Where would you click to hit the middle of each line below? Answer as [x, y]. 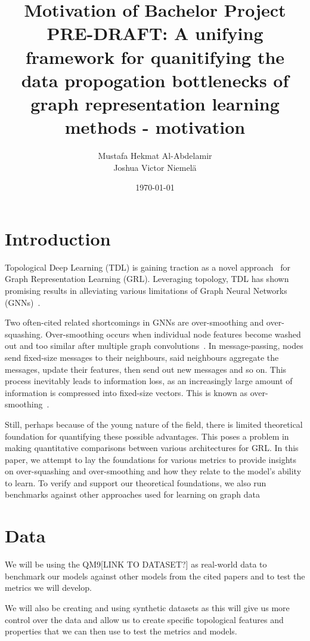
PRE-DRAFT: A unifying [155, 33]
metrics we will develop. [48, 588]
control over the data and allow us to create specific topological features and [144, 619]
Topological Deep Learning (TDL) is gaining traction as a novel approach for [148, 267]
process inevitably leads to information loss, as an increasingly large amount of [149, 381]
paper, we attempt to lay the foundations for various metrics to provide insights [151, 459]
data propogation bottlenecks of [155, 80]
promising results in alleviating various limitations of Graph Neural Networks [146, 290]
